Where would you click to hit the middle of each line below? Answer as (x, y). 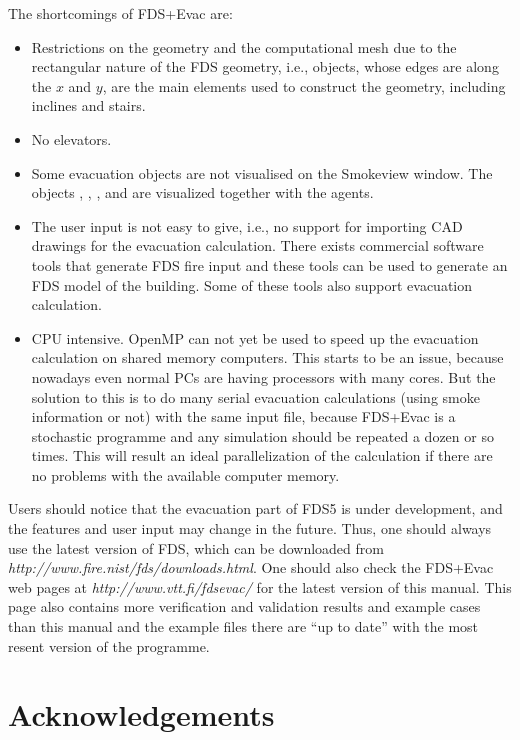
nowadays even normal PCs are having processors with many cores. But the (263, 376)
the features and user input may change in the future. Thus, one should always (250, 528)
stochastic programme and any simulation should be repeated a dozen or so (262, 435)
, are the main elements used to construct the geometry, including (304, 85)
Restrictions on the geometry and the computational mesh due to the (244, 46)
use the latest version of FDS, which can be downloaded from (196, 547)
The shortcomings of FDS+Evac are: (120, 13)
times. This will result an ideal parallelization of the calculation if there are (262, 455)
